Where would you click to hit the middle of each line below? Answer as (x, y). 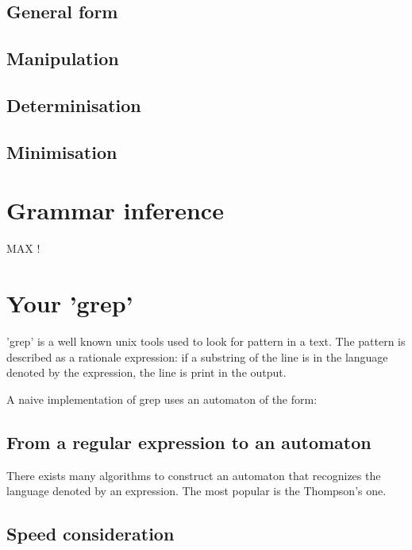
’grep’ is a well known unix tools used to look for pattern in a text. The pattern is (206, 341)
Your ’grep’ (70, 303)
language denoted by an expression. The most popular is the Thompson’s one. (196, 491)
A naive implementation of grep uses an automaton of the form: (162, 399)
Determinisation (74, 105)
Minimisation (62, 151)
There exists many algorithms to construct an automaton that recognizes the (194, 475)
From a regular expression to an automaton (189, 442)
